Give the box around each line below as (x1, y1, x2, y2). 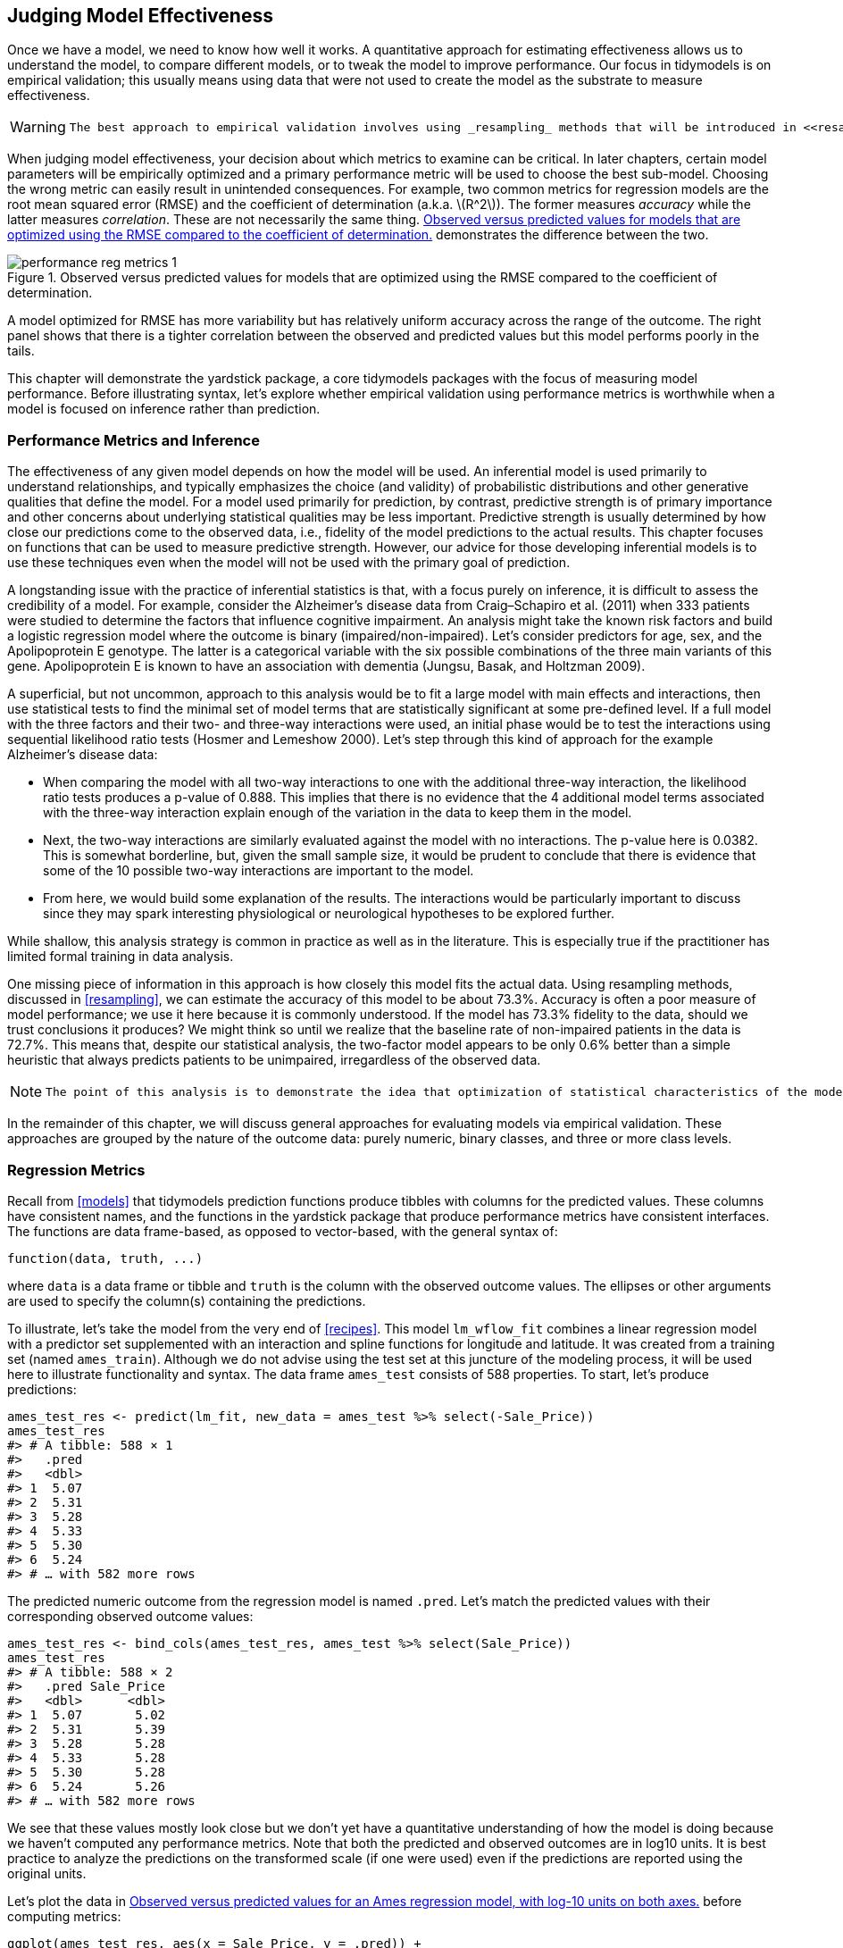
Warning (10, 118, 66, 137)
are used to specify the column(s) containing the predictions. (7, 1292, 366, 1308)
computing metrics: (7, 1908, 121, 1924)
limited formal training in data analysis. (7, 949, 234, 965)
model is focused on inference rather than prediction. (7, 401, 321, 417)
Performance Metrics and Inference (7, 431, 260, 449)
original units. (7, 1865, 87, 1881)
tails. (7, 343, 35, 359)
